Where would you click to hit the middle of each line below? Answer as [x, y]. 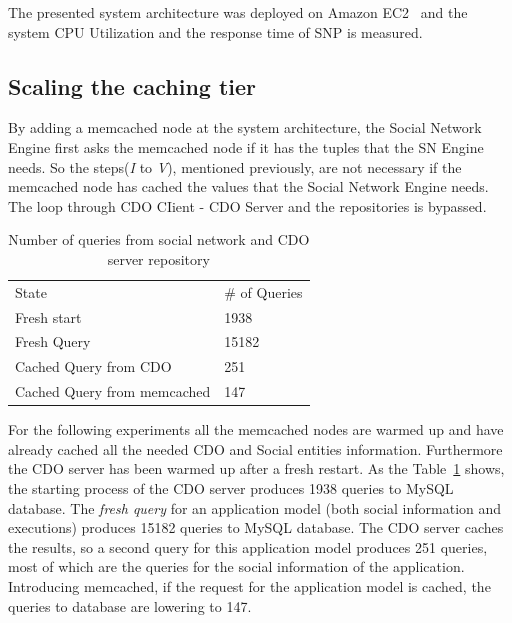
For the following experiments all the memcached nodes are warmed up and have [256, 429]
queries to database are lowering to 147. [130, 605]
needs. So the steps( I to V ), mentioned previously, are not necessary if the [235, 166]
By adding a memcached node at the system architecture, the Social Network [245, 127]
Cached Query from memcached [113, 391]
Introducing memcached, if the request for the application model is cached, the [249, 586]
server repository [158, 258]
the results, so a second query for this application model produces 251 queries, [248, 546]
